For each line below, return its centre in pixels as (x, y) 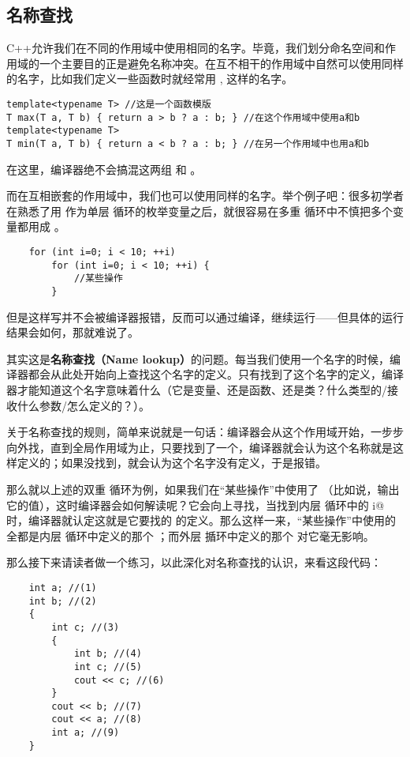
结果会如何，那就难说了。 (73, 332)
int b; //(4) (108, 654)
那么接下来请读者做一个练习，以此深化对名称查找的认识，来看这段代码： (194, 562)
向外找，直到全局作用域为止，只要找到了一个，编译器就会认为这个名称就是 (199, 447)
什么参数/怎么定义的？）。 (83, 405)
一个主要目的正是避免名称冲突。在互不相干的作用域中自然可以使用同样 (221, 63)
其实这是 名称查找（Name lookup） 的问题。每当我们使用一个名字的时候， (198, 358)
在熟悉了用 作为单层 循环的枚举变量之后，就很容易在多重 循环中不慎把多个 (199, 211)
